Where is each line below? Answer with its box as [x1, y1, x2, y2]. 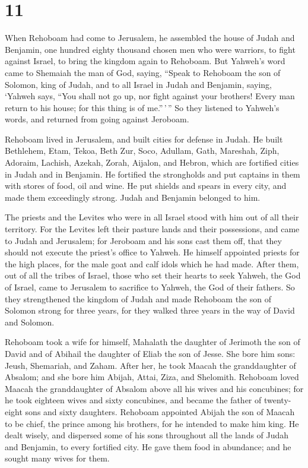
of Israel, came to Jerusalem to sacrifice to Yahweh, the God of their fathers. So [5, 281, 295, 293]
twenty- [263, 394, 291, 406]
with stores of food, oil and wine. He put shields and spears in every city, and [5, 179, 287, 192]
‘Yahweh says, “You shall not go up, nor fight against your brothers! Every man [5, 90, 295, 102]
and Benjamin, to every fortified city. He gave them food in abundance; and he [5, 440, 291, 453]
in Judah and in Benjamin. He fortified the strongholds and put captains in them [5, 167, 300, 180]
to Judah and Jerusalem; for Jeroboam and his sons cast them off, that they [5, 234, 282, 246]
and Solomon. [5, 315, 55, 328]
